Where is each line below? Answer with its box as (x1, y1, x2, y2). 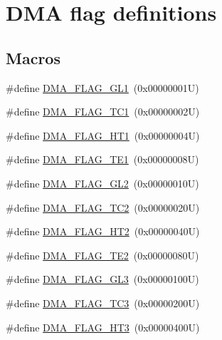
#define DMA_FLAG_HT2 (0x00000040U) (6, 224, 200, 239)
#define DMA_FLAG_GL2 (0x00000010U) (6, 175, 199, 190)
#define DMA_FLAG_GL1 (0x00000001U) (6, 80, 199, 95)
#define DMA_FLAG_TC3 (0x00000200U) (6, 295, 200, 310)
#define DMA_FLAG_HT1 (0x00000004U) (6, 128, 200, 143)
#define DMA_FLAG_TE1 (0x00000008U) (6, 152, 199, 167)
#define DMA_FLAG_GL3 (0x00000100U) (6, 272, 199, 287)
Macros (6, 46, 60, 68)
